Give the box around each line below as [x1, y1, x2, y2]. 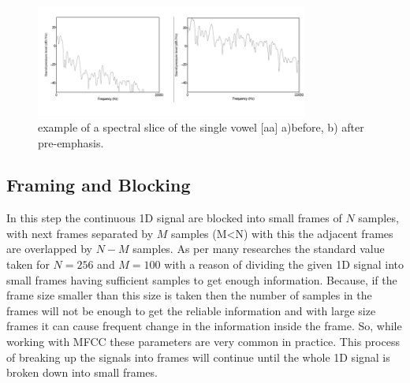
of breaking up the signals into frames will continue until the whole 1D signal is [6, 348, 390, 365]
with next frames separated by [6, 225, 154, 241]
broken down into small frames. [6, 364, 158, 381]
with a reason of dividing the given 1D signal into [164, 256, 404, 273]
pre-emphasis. [38, 134, 104, 151]
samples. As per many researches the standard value [132, 240, 385, 257]
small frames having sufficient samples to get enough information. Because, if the [6, 271, 397, 288]
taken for [6, 256, 50, 273]
